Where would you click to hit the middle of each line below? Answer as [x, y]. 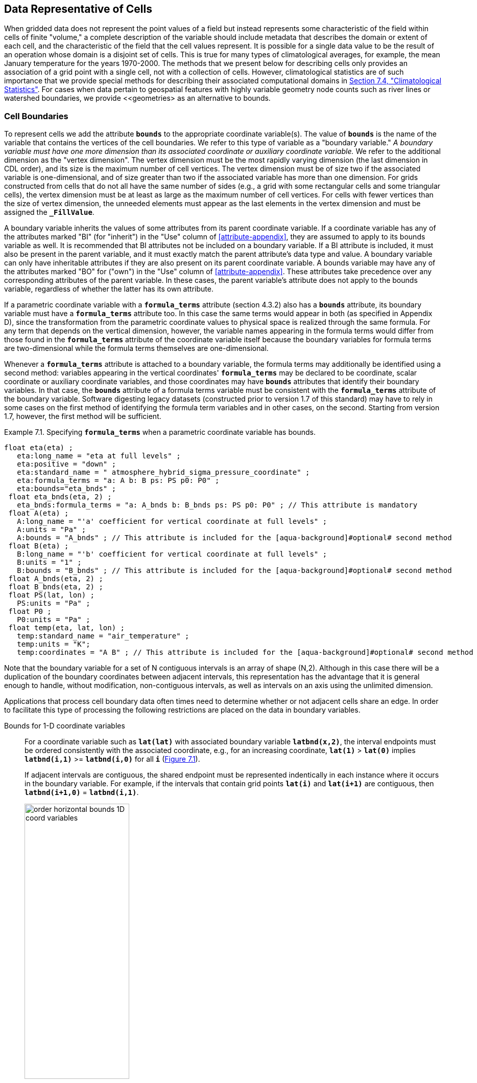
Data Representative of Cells [78, 9]
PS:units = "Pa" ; [54, 603]
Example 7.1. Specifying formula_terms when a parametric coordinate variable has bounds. [160, 432]
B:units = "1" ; [49, 562]
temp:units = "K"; [54, 644]
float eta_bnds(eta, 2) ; [60, 497]
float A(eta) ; [39, 513]
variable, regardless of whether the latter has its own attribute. [109, 289]
